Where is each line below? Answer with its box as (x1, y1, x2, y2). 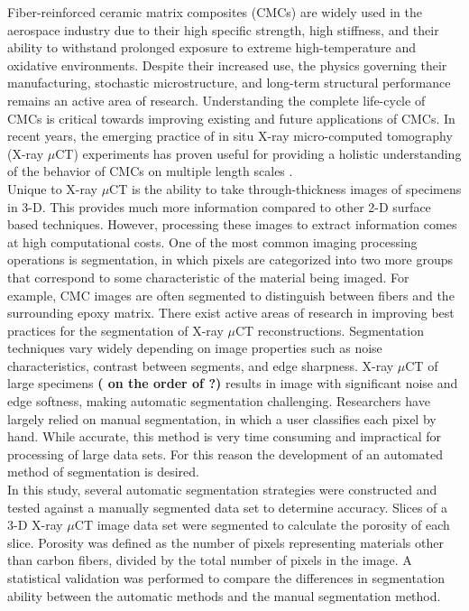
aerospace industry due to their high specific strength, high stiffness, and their (7, 20, 439, 39)
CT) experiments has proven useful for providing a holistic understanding (55, 143, 462, 162)
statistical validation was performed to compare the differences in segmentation (7, 569, 446, 587)
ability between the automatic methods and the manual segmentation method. (7, 586, 441, 605)
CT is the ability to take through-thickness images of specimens (109, 179, 462, 198)
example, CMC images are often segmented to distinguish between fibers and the (7, 285, 455, 304)
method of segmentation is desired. (7, 462, 199, 481)
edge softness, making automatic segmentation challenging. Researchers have (7, 392, 430, 411)
